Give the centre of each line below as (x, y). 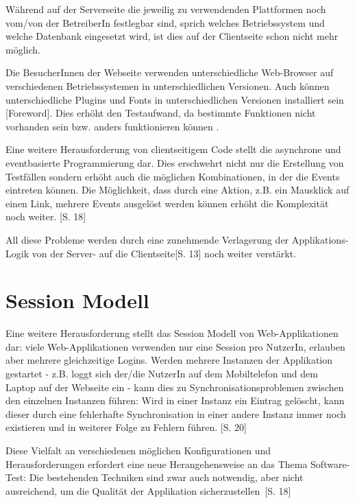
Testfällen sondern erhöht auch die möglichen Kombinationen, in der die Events (173, 176)
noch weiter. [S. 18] (46, 217)
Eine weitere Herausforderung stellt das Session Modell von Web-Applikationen (172, 333)
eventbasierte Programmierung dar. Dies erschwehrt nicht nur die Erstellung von (175, 162)
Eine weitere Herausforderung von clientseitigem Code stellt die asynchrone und (173, 149)
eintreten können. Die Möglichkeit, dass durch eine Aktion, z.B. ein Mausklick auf (177, 190)
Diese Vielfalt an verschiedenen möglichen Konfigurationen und (138, 450)
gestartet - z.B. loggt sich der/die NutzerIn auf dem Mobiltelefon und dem (162, 373)
